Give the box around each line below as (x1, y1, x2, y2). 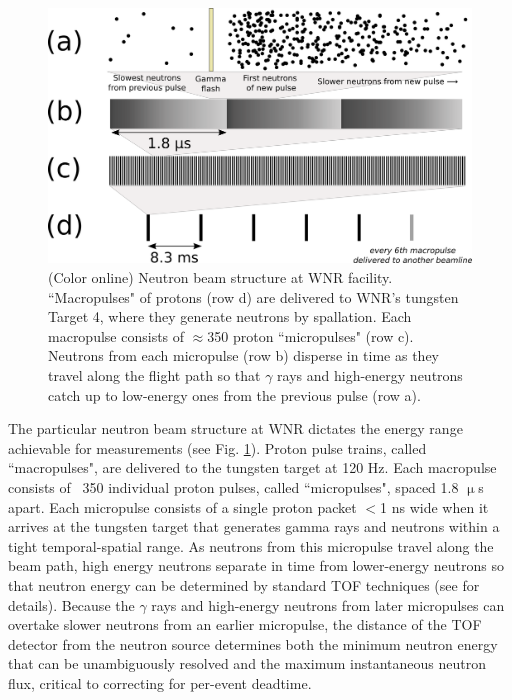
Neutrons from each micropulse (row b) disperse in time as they (48, 345, 439, 366)
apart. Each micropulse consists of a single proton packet (8, 496, 357, 517)
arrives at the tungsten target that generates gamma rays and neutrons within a (8, 516, 500, 537)
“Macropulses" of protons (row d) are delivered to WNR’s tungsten (48, 286, 459, 307)
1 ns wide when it (380, 496, 489, 517)
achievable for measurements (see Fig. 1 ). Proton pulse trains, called (8, 437, 427, 458)
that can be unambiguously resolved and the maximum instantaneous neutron (8, 653, 486, 674)
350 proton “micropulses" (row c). (207, 325, 414, 346)
